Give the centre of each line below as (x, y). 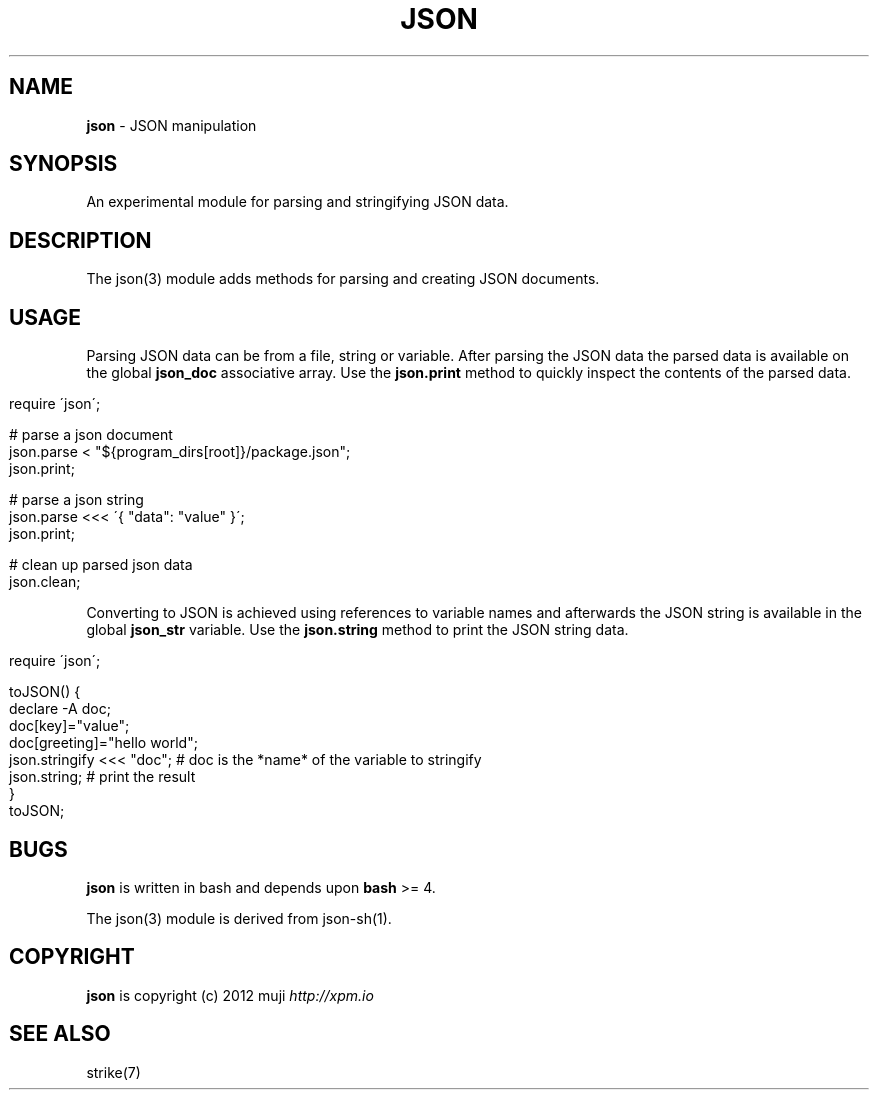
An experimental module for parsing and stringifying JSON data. (297, 202)
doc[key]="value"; (69, 726)
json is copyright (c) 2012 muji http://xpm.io (230, 995)
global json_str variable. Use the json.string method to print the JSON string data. (357, 630)
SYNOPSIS (63, 164)
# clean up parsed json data (101, 565)
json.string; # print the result (102, 777)
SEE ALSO (60, 1034)
